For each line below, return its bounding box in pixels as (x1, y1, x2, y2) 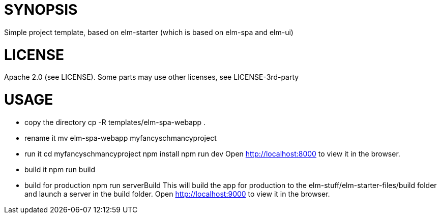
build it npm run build (24, 165, 96, 174)
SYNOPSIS (4, 1, 78, 18)
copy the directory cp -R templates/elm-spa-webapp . (24, 117, 206, 127)
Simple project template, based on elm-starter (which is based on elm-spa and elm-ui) (4, 27, 293, 37)
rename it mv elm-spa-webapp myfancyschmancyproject (24, 133, 217, 142)
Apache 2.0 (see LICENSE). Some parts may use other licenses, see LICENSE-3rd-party (4, 73, 299, 82)
